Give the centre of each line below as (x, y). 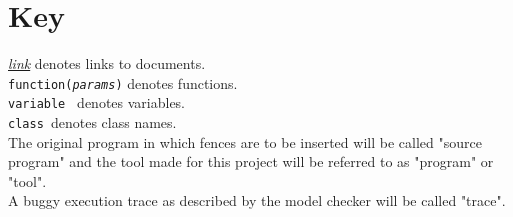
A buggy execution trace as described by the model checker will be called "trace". (257, 200)
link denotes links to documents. (107, 63)
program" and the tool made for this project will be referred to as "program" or (251, 161)
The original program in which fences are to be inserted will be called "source (245, 141)
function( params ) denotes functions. (123, 82)
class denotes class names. (92, 122)
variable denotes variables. (97, 102)
